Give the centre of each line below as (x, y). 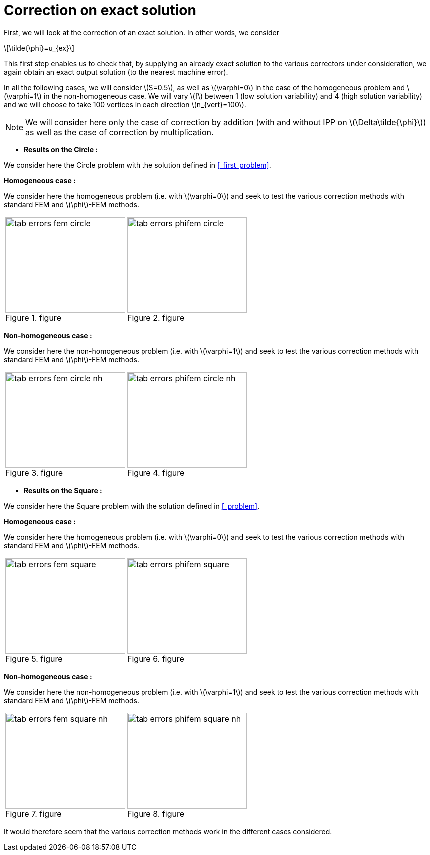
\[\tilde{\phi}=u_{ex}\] (39, 48)
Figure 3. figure (34, 473)
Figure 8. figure (156, 813)
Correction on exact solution (100, 10)
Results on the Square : (63, 490)
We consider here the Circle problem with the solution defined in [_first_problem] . (138, 165)
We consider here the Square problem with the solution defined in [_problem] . (132, 506)
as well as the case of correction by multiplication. (120, 132)
